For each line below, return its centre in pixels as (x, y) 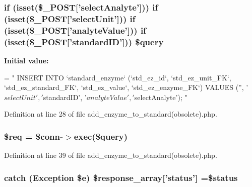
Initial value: (26, 60)
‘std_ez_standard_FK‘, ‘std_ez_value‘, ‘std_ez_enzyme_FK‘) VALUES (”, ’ (126, 87)
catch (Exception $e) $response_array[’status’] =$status (121, 177)
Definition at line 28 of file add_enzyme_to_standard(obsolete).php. (111, 114)
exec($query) (101, 136)
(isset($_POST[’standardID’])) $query (84, 41)
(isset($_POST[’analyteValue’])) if (75, 30)
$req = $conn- (34, 136)
